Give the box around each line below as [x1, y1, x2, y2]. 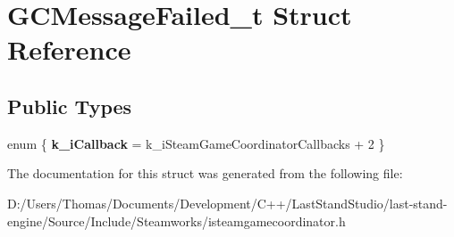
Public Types [7, 92, 132, 119]
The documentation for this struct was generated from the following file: [7, 164, 403, 183]
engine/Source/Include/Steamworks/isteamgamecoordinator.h [7, 211, 346, 230]
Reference [7, 31, 131, 68]
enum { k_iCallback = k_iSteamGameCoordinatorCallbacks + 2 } [7, 134, 385, 152]
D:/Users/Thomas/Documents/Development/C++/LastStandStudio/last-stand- [7, 193, 448, 212]
